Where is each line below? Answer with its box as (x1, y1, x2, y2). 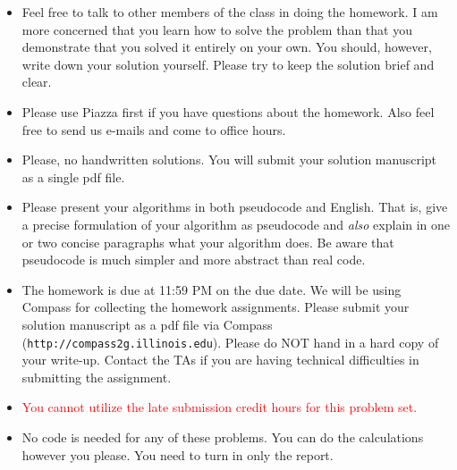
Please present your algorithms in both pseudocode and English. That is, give (21, 197, 448, 216)
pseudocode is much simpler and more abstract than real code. (21, 250, 366, 269)
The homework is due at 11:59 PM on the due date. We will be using (21, 280, 402, 298)
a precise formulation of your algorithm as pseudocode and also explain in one (21, 214, 451, 233)
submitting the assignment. (21, 367, 172, 386)
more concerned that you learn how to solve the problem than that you (21, 20, 412, 38)
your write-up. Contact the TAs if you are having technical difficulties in (21, 350, 419, 369)
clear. (21, 72, 52, 91)
